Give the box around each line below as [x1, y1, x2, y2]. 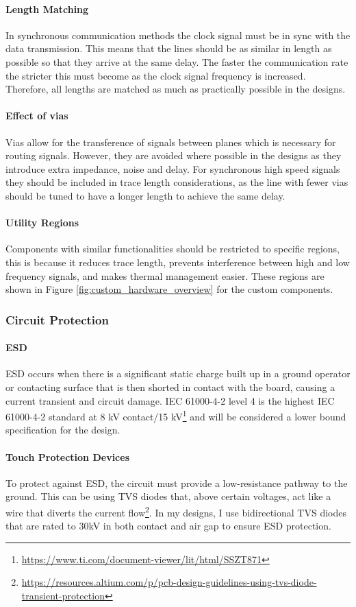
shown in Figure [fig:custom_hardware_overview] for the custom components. [5, 282, 333, 296]
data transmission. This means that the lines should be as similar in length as [5, 41, 332, 56]
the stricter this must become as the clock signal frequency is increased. [5, 68, 306, 82]
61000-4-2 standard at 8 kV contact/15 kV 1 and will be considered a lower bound [5, 407, 346, 423]
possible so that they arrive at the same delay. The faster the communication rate [5, 54, 348, 69]
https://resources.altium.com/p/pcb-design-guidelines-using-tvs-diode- [21, 575, 317, 589]
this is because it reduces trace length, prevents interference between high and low [5, 254, 350, 269]
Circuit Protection [5, 311, 109, 328]
